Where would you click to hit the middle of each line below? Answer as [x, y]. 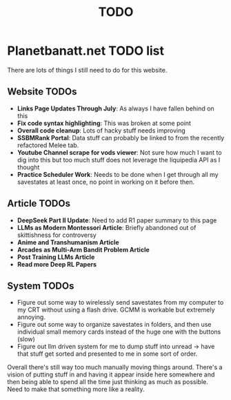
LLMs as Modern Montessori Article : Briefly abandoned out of [107, 227]
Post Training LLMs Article [56, 257]
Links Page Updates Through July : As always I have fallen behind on [116, 108]
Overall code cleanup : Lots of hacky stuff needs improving [101, 130]
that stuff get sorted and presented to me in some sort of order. [107, 354]
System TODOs [41, 286]
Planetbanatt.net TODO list [86, 51]
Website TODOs [42, 92]
